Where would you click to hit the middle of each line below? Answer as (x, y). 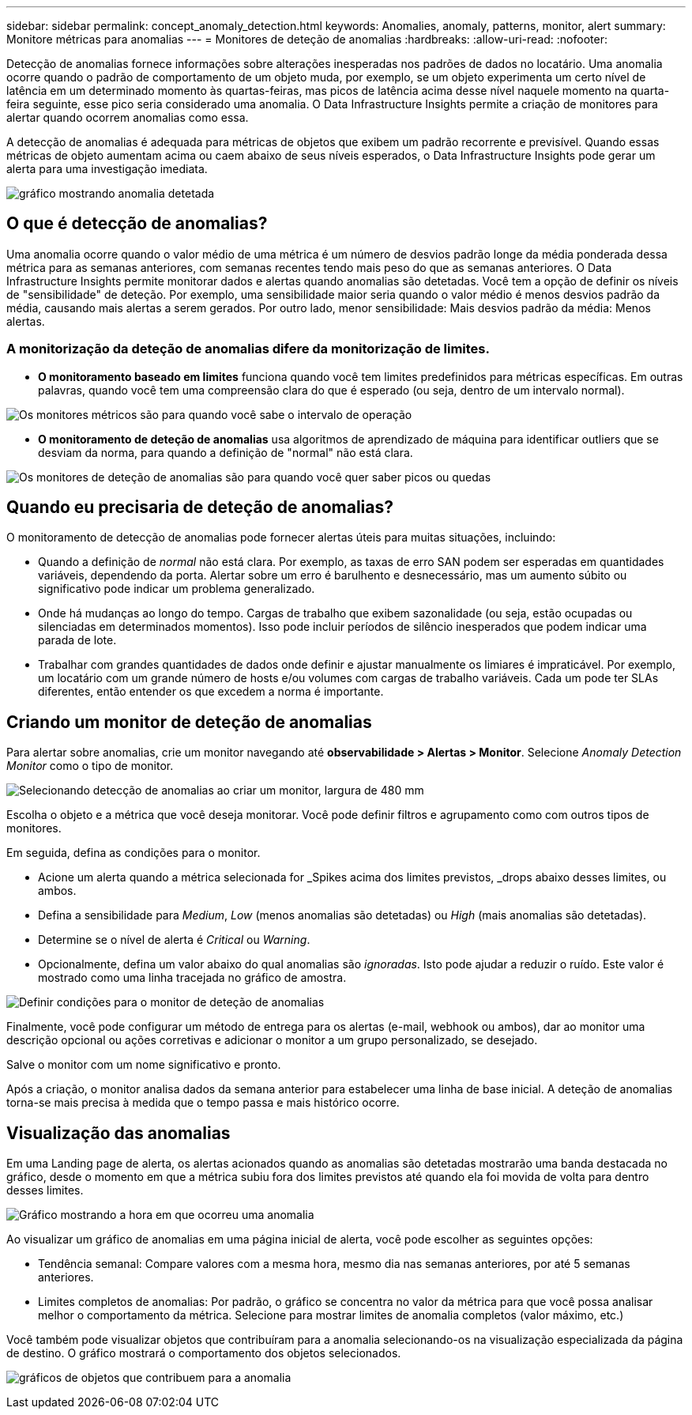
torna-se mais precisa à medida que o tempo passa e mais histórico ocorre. (203, 1103)
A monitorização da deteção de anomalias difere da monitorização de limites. (248, 349)
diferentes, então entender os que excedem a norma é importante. (211, 692)
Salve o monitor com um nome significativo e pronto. (144, 1065)
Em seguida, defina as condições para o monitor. (134, 853)
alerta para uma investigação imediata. (107, 169)
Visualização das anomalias (118, 1133)
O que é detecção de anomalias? (137, 224)
